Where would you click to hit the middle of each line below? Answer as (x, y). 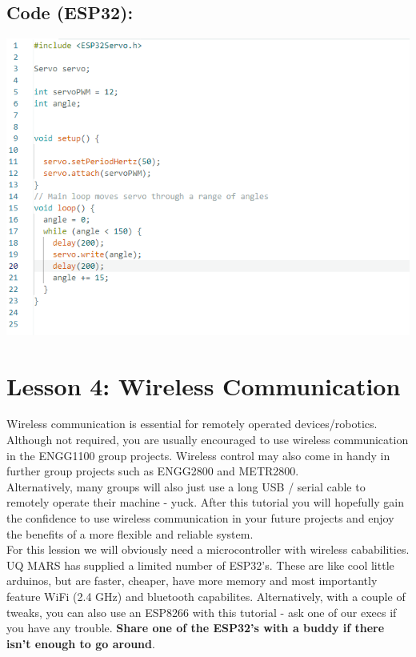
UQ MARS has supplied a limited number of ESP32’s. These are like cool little (200, 565)
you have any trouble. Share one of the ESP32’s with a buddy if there (196, 628)
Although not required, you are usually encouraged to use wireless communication (208, 440)
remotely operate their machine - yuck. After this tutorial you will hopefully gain (205, 502)
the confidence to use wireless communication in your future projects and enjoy (200, 518)
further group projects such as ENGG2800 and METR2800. (153, 471)
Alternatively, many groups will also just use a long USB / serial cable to (186, 486)
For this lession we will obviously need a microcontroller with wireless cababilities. (208, 549)
